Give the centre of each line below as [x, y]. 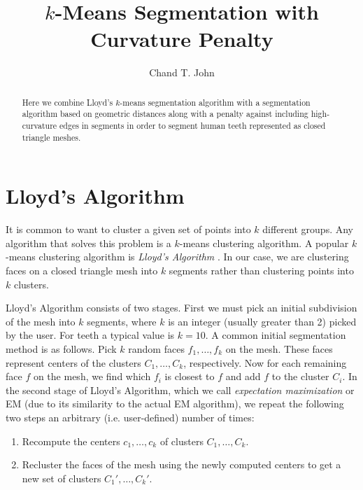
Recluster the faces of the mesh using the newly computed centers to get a [181, 464]
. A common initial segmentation [276, 335]
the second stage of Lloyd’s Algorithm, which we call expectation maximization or [180, 390]
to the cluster [300, 376]
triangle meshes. [51, 137]
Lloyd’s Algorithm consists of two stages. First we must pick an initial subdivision [181, 308]
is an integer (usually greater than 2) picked [262, 321]
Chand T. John [182, 72]
